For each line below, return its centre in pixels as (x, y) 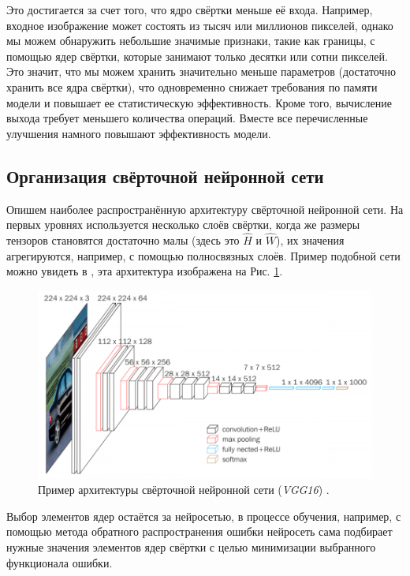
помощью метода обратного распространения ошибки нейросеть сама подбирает (199, 531)
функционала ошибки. (60, 562)
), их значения (310, 239)
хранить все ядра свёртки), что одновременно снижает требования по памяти (192, 86)
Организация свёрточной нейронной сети (165, 176)
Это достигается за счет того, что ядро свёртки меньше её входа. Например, (190, 9)
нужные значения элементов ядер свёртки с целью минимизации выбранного (191, 546)
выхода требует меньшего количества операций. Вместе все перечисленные (187, 118)
